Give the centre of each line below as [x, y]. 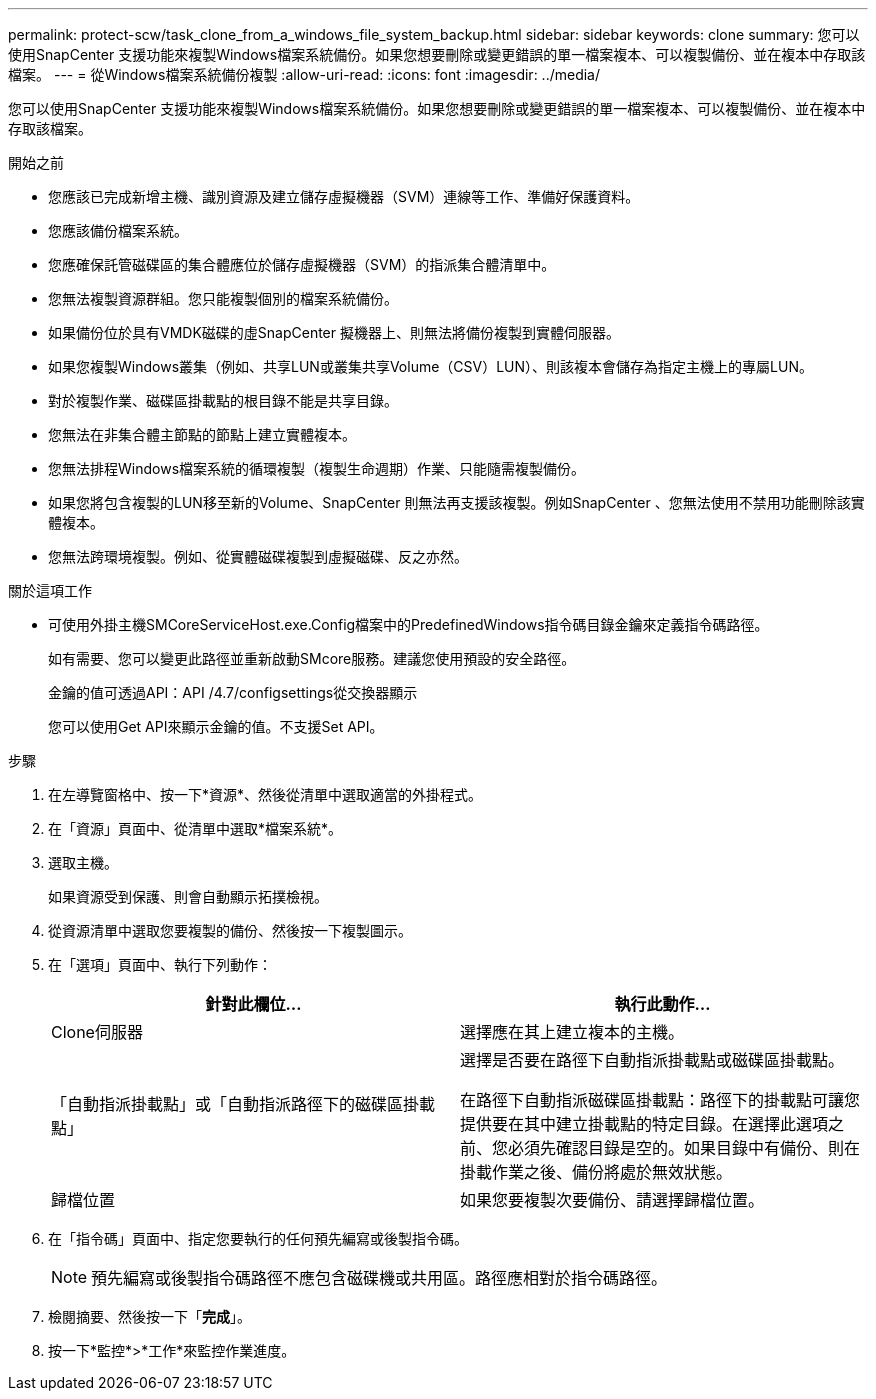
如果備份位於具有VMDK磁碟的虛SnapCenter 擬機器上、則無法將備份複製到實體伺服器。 [334, 332]
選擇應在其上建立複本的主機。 [572, 1032]
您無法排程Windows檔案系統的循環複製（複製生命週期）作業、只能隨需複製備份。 [317, 468]
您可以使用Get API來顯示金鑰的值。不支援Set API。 [216, 726]
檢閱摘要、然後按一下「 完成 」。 [149, 1316]
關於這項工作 [50, 590]
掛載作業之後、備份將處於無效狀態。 [596, 1172]
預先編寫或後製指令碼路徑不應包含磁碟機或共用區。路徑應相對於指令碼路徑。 [379, 1278]
